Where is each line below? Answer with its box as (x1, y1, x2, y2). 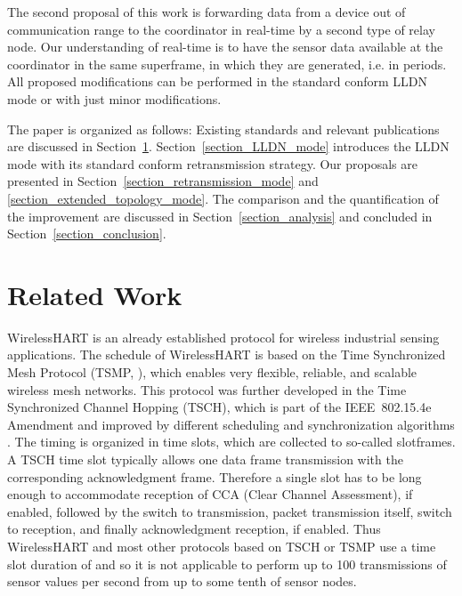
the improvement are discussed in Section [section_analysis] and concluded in (7, 206, 433, 225)
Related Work (7, 276, 182, 312)
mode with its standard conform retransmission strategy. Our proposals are (7, 154, 418, 173)
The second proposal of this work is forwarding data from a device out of (7, 3, 406, 20)
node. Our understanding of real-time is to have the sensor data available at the (7, 37, 443, 56)
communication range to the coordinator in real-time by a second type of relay (7, 20, 435, 38)
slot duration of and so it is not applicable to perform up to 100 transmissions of (7, 554, 447, 573)
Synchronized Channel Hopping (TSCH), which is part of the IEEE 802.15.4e (7, 398, 432, 416)
